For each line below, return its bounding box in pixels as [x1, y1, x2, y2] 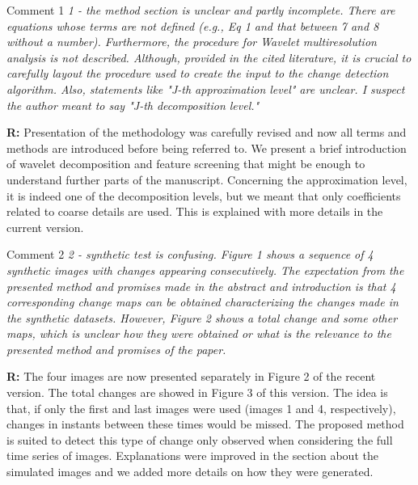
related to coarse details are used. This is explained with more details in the [6, 203, 383, 220]
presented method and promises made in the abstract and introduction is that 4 [6, 277, 396, 294]
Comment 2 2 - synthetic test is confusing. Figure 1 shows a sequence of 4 [6, 246, 374, 263]
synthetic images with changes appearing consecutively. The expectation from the [6, 261, 404, 278]
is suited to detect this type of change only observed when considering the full [6, 431, 393, 448]
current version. [6, 218, 84, 235]
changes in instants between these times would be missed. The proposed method [6, 415, 404, 432]
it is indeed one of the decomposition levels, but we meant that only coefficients [6, 187, 401, 204]
